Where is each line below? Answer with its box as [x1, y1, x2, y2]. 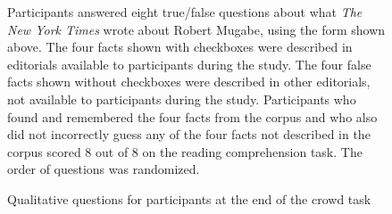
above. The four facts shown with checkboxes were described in [7, 37, 353, 56]
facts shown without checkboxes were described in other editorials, [7, 72, 371, 91]
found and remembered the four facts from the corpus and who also [7, 107, 378, 126]
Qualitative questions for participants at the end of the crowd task [7, 189, 371, 208]
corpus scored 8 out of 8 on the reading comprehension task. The [7, 142, 363, 160]
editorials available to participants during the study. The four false [7, 54, 371, 73]
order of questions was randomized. [7, 160, 200, 178]
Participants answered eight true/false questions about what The [7, 3, 363, 21]
